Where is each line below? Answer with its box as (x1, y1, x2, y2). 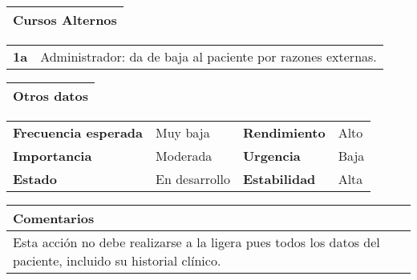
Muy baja (156, 123, 210, 142)
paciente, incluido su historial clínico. (13, 251, 221, 270)
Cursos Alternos (13, 10, 117, 29)
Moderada (156, 146, 213, 165)
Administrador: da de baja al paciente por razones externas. (40, 47, 377, 66)
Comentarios (13, 209, 95, 227)
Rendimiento (242, 123, 326, 142)
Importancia (13, 146, 92, 165)
